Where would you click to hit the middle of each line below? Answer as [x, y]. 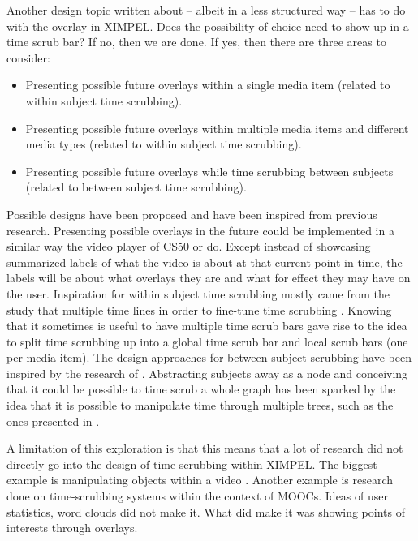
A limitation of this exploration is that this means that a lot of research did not [205, 448]
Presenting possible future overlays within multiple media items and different [217, 128]
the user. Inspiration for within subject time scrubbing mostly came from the [198, 293]
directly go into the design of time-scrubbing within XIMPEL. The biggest [192, 464]
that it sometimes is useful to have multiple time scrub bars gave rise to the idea [207, 326]
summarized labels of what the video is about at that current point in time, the [205, 262]
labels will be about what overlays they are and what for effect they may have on [209, 278]
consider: [28, 57]
